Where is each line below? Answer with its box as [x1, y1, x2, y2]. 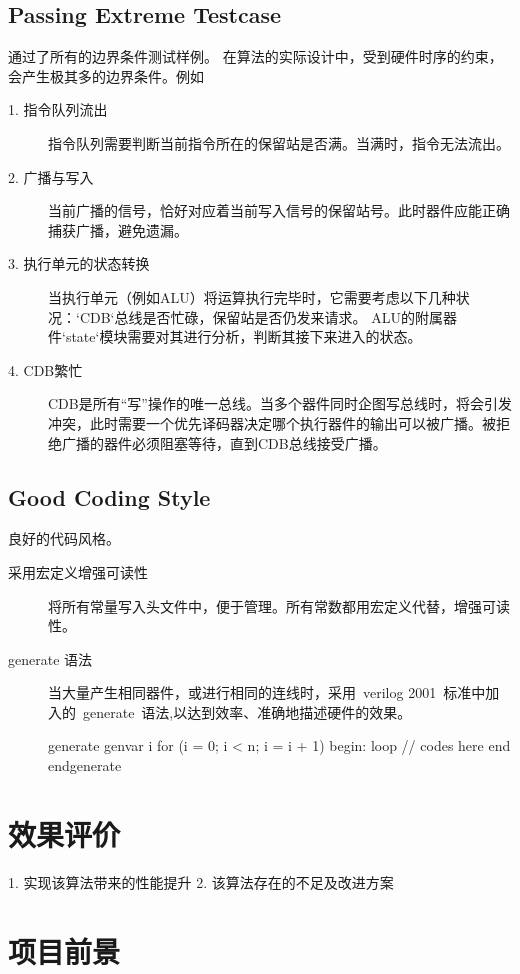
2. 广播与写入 [8, 166, 94, 187]
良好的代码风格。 [8, 528, 120, 549]
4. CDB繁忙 [8, 359, 83, 380]
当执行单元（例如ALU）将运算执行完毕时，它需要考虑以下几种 [48, 286, 456, 307]
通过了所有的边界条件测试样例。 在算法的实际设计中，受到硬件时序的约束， [8, 46, 503, 67]
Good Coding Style [8, 481, 211, 512]
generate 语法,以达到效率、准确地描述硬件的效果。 [82, 701, 412, 722]
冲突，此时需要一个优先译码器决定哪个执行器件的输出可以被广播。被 [48, 412, 496, 433]
